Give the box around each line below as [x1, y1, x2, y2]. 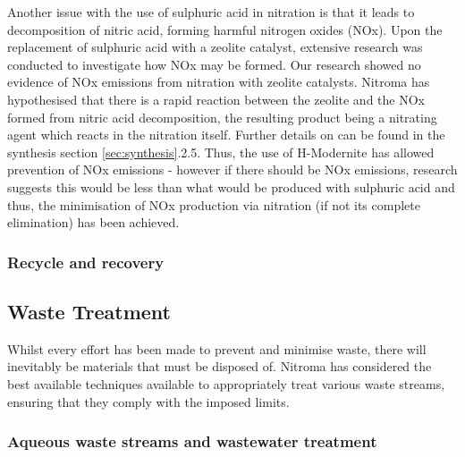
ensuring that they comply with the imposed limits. [7, 392, 290, 410]
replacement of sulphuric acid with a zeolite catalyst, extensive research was [7, 38, 423, 56]
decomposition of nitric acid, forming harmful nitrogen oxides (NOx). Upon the [7, 20, 443, 38]
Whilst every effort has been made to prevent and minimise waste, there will [7, 339, 427, 358]
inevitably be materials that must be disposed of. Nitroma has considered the [7, 357, 432, 376]
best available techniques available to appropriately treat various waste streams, [7, 374, 445, 393]
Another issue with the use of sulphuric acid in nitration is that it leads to [7, 3, 415, 21]
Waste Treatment [7, 297, 171, 325]
